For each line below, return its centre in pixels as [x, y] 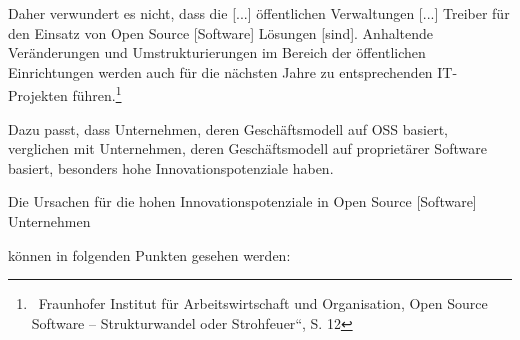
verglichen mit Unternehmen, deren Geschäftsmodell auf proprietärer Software [247, 148]
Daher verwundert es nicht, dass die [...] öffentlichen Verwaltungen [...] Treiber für [259, 13]
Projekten [38, 95]
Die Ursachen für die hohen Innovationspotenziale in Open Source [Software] [242, 201]
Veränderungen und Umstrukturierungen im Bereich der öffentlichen [217, 52]
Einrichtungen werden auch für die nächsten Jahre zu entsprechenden [220, 71]
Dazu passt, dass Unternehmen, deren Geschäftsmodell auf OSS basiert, [228, 128]
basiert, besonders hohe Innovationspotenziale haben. [171, 167]
